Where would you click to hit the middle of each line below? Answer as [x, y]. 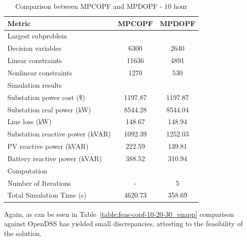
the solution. [23, 233]
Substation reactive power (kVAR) [59, 134]
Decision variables [35, 48]
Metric [19, 23]
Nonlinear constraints [40, 72]
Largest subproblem [37, 36]
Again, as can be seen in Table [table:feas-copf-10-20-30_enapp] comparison [119, 214]
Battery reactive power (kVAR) [55, 158]
